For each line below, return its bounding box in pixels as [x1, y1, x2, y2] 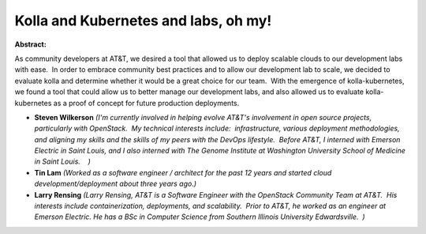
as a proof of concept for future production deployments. [53, 98, 240, 108]
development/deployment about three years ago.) [34, 179, 197, 189]
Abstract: [14, 40, 47, 49]
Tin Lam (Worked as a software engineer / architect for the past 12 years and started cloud [34, 168, 332, 177]
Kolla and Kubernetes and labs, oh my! [14, 12, 272, 29]
